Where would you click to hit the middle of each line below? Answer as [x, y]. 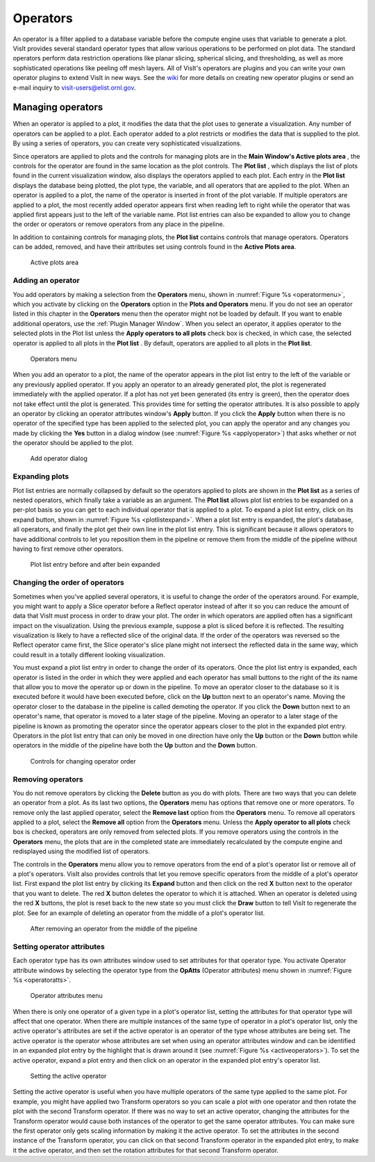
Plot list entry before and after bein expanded [95, 565]
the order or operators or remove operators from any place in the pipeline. [119, 224]
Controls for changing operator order [83, 761]
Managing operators [58, 107]
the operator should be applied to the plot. [73, 443]
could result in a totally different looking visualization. [89, 654]
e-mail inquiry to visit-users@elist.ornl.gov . [74, 88]
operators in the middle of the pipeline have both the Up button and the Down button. [135, 745]
